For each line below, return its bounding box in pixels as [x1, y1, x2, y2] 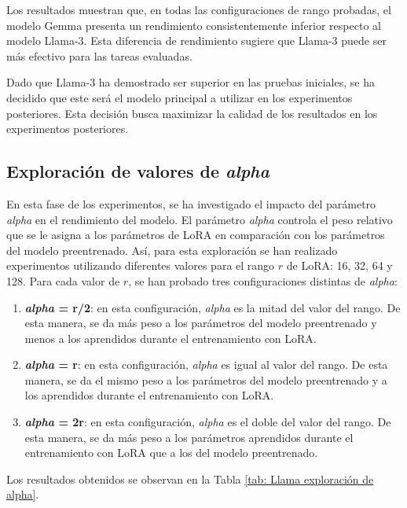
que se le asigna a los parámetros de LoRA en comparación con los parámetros [6, 226, 385, 243]
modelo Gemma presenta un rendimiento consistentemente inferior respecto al [6, 17, 381, 33]
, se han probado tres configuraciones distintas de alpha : [128, 272, 398, 289]
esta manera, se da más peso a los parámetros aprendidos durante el [24, 429, 354, 445]
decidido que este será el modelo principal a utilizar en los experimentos [6, 89, 353, 105]
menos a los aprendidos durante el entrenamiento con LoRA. [24, 329, 317, 346]
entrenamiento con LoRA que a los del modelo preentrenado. [24, 444, 318, 461]
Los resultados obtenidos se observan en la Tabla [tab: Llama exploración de [6, 470, 374, 487]
